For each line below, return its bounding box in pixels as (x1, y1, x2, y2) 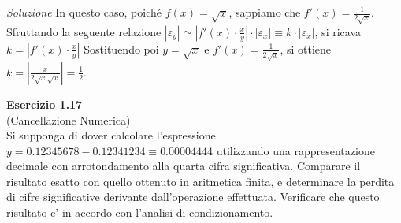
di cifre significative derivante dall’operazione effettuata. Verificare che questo (6, 188, 380, 205)
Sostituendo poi (84, 40, 159, 57)
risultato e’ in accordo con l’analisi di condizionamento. (6, 204, 273, 221)
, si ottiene (280, 40, 332, 57)
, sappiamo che (228, 4, 301, 20)
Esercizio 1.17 (6, 95, 83, 112)
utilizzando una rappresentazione (216, 142, 375, 158)
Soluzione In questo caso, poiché (6, 4, 162, 20)
